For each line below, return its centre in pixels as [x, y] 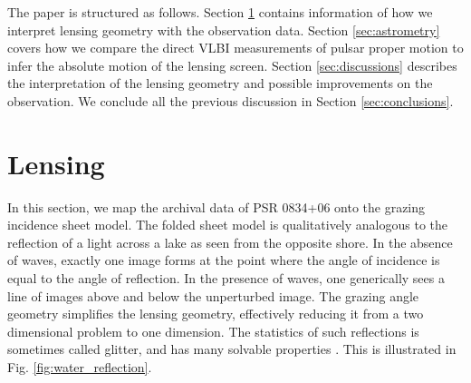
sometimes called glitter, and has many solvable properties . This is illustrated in [232, 349]
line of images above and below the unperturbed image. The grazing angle [213, 295]
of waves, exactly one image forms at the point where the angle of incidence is [224, 260]
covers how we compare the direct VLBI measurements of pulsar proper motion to [235, 48]
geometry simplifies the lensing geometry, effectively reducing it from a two [216, 314]
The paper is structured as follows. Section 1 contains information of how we [220, 12]
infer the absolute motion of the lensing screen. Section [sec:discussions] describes [232, 65]
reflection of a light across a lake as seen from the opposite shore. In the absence [230, 242]
